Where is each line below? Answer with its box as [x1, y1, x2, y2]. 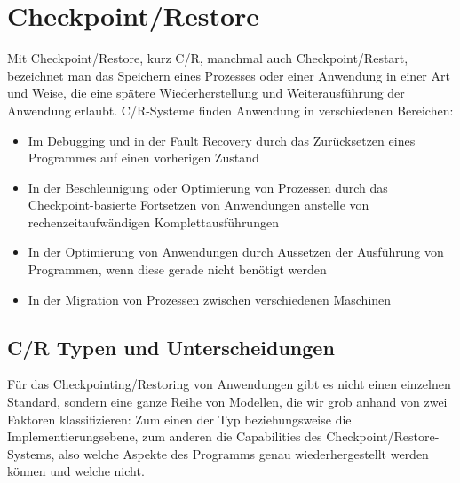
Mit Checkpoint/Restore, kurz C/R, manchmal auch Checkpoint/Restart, [7, 49, 408, 67]
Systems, [7, 444, 55, 463]
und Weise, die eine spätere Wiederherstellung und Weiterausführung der [7, 83, 405, 102]
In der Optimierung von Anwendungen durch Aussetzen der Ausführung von [28, 242, 444, 261]
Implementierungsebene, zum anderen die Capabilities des [7, 427, 322, 446]
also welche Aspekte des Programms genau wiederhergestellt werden [59, 444, 429, 463]
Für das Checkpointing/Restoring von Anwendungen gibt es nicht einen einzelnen [7, 375, 451, 393]
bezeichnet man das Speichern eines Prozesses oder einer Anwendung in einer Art [7, 66, 450, 84]
